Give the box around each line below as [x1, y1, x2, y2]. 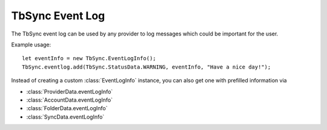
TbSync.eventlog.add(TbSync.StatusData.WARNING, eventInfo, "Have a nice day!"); [22, 63, 271, 70]
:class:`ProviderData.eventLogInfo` [26, 88, 113, 95]
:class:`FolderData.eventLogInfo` [26, 105, 108, 112]
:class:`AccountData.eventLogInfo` [26, 96, 113, 104]
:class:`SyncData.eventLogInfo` [26, 113, 105, 120]
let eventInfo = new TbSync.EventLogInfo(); [22, 55, 157, 62]
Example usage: [11, 41, 51, 48]
